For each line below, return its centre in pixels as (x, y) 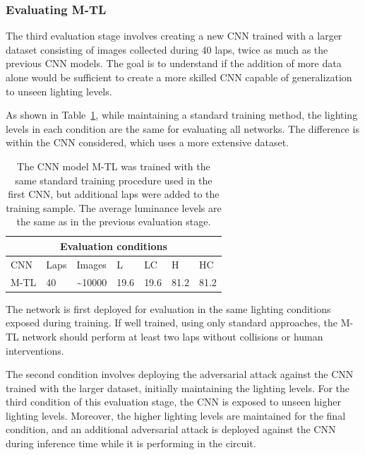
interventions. (35, 350)
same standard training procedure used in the (114, 180)
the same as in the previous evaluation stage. (114, 221)
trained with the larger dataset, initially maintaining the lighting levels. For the (178, 388)
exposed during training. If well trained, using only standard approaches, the (172, 323)
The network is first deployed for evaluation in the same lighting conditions (168, 308)
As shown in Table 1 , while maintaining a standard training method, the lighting (182, 115)
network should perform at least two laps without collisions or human (173, 336)
